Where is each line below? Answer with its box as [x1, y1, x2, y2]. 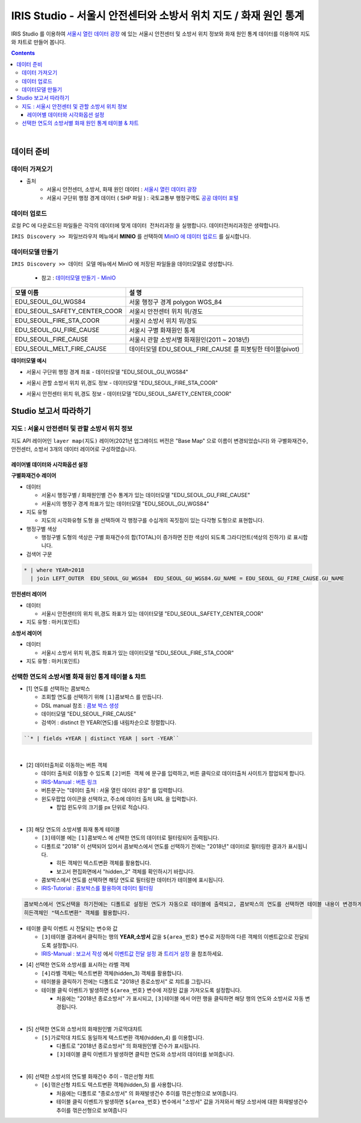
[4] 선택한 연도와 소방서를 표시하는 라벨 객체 [26, 961, 130, 968]
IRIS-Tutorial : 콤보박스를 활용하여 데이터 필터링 [41, 884, 153, 892]
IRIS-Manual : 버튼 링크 [41, 778, 97, 786]
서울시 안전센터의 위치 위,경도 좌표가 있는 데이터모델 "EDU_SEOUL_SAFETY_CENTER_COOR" [41, 610, 264, 617]
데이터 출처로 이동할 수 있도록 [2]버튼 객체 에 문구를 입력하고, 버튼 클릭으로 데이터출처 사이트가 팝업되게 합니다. [41, 770, 306, 777]
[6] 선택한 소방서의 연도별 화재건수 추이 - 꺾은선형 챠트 [26, 1073, 155, 1080]
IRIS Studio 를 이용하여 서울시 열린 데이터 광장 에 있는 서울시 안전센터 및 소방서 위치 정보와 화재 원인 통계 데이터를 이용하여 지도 [11, 30, 310, 37]
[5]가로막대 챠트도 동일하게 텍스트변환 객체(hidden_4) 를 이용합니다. [41, 1034, 205, 1041]
